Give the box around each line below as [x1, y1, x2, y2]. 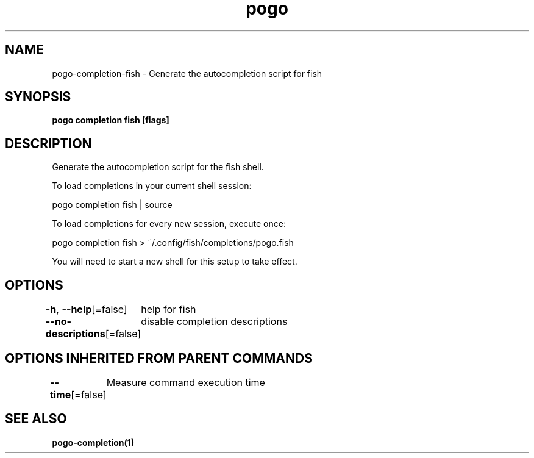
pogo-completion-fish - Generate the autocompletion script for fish [52, 68, 322, 79]
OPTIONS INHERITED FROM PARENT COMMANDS [5, 350, 313, 366]
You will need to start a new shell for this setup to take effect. [52, 256, 297, 267]
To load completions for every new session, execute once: [52, 218, 286, 229]
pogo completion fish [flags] [52, 115, 169, 126]
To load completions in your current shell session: [52, 181, 252, 191]
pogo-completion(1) [52, 437, 135, 448]
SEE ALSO [5, 411, 67, 427]
